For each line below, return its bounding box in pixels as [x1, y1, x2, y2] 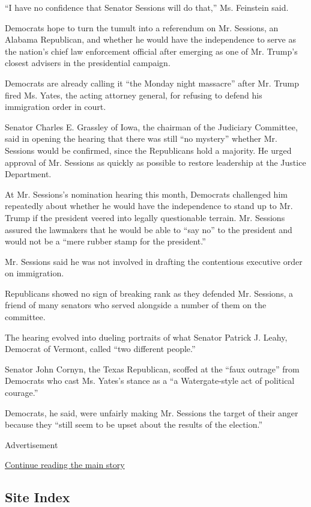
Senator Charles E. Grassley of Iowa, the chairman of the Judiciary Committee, [5, 120, 298, 133]
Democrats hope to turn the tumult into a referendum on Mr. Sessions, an [5, 21, 279, 34]
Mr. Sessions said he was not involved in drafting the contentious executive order [5, 255, 303, 267]
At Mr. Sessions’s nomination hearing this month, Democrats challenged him [5, 187, 288, 200]
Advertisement [5, 438, 58, 451]
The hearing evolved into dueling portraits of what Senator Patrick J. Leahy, [5, 330, 288, 343]
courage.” [5, 386, 38, 399]
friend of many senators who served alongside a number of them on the [5, 299, 267, 311]
